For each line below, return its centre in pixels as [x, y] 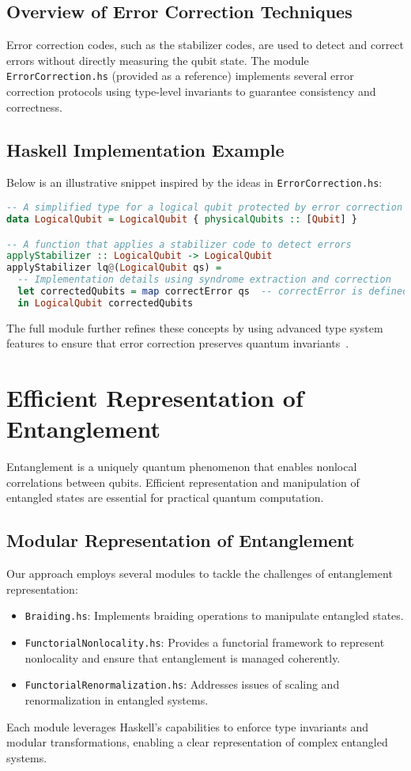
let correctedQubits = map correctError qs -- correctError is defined [213, 291]
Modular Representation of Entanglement [181, 540]
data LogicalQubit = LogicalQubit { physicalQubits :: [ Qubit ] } [182, 219]
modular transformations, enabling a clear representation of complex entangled [197, 742]
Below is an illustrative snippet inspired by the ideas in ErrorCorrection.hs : [194, 182]
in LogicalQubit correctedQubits [106, 303]
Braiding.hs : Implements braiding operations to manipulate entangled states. [214, 615]
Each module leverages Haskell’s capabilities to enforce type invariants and [188, 726]
